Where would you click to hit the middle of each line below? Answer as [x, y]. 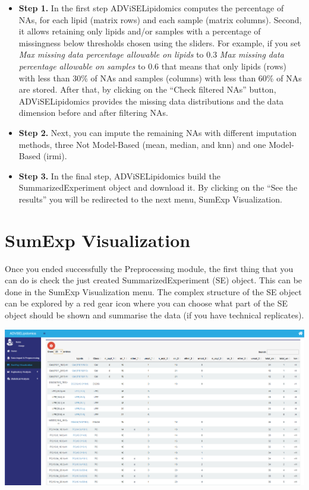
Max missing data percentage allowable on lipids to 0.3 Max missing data [151, 54]
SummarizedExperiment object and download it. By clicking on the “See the [158, 187]
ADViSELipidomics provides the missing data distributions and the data [151, 101]
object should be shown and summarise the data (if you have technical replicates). [154, 315]
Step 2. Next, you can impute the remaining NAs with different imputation [158, 132]
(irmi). [55, 156]
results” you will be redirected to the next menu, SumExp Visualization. [150, 199]
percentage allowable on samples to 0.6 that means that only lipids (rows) [152, 66]
